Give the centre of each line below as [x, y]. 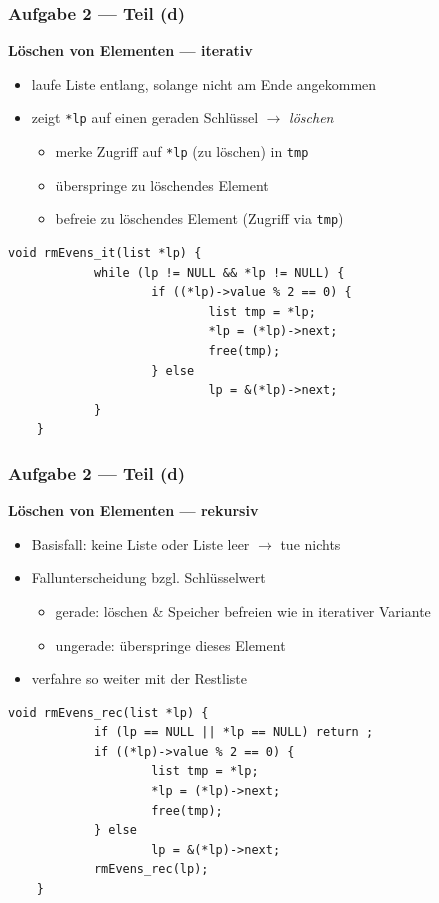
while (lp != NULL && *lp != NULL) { [219, 272]
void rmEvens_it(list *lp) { [105, 252]
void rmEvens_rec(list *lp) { [108, 712]
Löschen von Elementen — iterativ [130, 50]
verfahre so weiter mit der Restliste [139, 678]
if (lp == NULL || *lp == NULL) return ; [233, 732]
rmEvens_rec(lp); [151, 869]
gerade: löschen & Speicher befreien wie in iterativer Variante [243, 610]
